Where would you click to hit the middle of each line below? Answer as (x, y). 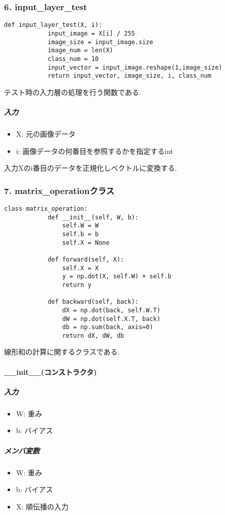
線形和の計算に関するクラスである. (62, 352)
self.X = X (81, 268)
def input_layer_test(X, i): (53, 25)
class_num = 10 (73, 59)
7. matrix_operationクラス (59, 190)
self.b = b (81, 234)
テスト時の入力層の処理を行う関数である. (73, 92)
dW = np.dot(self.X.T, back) (111, 319)
